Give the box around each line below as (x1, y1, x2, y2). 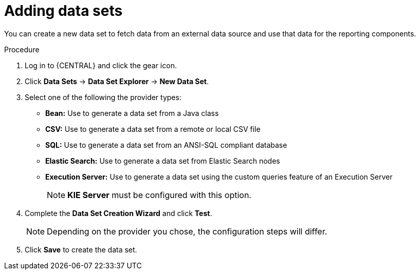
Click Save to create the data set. (25, 245, 137, 254)
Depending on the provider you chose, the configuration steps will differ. (47, 226, 327, 237)
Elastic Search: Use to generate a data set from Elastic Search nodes (45, 156, 280, 165)
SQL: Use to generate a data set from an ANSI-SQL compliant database (45, 140, 287, 149)
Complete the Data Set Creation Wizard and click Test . (25, 208, 212, 218)
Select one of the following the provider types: (25, 92, 181, 102)
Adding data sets (4, 2, 123, 19)
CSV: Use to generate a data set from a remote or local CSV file (45, 124, 261, 133)
